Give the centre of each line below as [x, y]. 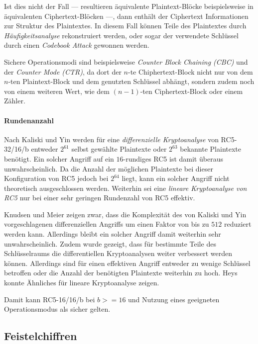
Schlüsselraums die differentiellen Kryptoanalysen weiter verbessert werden [118, 253]
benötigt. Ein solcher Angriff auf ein [59, 158]
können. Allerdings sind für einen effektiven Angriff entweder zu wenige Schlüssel [127, 263]
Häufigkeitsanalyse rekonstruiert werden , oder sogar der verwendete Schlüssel [121, 35]
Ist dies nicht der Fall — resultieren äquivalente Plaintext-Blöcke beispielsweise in [129, 6]
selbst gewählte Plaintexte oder [119, 149]
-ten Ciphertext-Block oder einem [192, 91]
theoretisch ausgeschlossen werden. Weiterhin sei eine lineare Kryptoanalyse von [126, 188]
